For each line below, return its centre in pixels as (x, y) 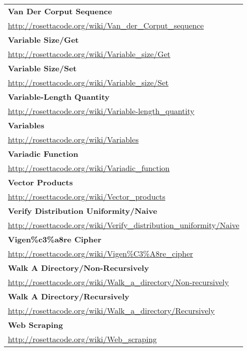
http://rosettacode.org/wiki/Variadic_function (89, 168)
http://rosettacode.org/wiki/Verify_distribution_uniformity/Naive (124, 225)
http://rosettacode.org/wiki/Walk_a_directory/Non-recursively (118, 282)
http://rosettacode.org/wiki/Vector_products (87, 196)
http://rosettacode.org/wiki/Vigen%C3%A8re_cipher (101, 253)
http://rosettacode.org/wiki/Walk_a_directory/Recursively (111, 310)
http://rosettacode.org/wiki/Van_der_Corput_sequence (106, 25)
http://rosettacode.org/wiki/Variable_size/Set (88, 82)
